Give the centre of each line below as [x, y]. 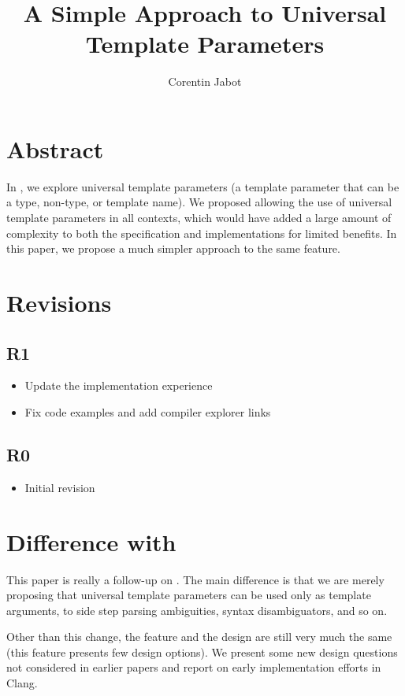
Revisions [59, 302]
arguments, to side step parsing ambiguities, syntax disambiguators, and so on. [197, 610]
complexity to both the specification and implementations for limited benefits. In [202, 233]
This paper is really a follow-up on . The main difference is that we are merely [195, 579]
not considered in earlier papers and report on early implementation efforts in [194, 667]
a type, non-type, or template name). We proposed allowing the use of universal [199, 202]
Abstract [55, 148]
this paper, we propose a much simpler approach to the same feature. [173, 248]
